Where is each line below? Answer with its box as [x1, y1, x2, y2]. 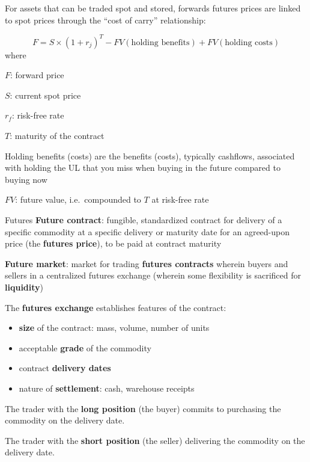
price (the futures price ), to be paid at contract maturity [5, 237, 222, 250]
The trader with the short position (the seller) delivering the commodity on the [5, 434, 305, 446]
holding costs [225, 38, 273, 47]
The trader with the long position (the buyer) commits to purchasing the [5, 402, 281, 414]
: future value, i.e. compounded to [15, 193, 141, 206]
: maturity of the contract [10, 129, 105, 142]
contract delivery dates [19, 362, 111, 374]
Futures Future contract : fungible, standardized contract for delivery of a [5, 214, 282, 226]
